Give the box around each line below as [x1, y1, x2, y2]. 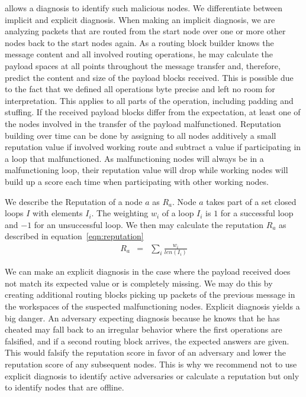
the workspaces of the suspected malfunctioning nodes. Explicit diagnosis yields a [5, 300, 300, 312]
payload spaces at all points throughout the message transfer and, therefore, [5, 59, 281, 71]
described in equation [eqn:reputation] [5, 230, 144, 242]
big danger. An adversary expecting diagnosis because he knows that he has [5, 311, 280, 324]
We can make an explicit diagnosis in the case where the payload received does [5, 265, 291, 278]
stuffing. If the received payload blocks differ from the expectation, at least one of [5, 106, 301, 118]
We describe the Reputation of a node [5, 195, 143, 207]
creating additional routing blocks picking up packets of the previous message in [5, 288, 295, 301]
